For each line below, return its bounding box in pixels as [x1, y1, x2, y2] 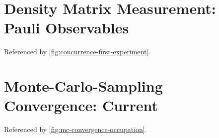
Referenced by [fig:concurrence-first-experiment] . [4, 46, 151, 57]
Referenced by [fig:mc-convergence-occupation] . [4, 124, 147, 135]
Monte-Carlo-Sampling [4, 76, 163, 96]
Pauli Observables [4, 17, 129, 38]
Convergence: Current [4, 95, 158, 116]
